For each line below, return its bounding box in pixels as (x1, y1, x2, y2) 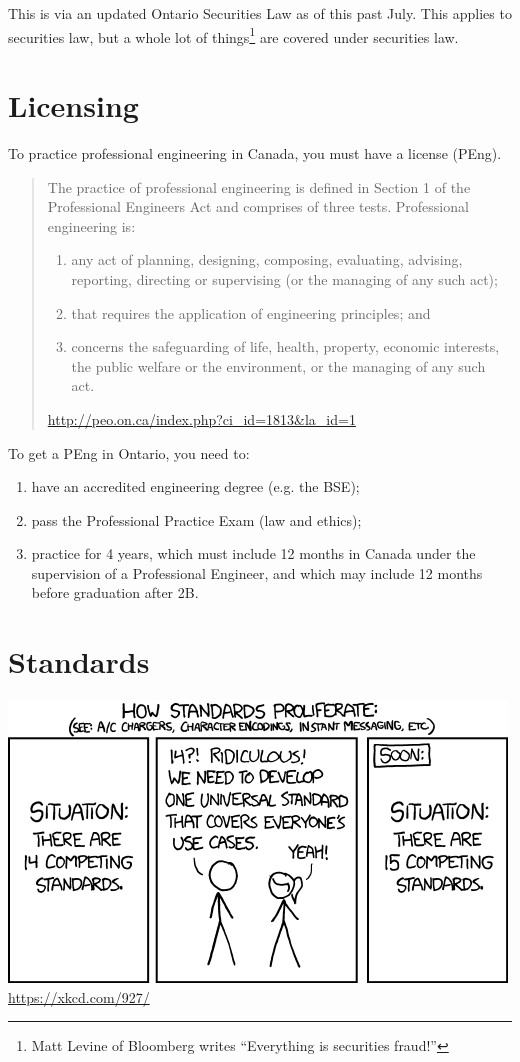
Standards (8, 641, 150, 682)
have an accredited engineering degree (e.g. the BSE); (31, 476, 360, 497)
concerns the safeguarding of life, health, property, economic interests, (71, 336, 500, 357)
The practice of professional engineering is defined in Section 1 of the (47, 176, 471, 197)
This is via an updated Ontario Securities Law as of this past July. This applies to (8, 3, 512, 23)
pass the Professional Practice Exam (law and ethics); (31, 509, 362, 530)
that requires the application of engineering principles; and (71, 302, 431, 323)
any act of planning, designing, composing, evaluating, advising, (71, 249, 463, 270)
